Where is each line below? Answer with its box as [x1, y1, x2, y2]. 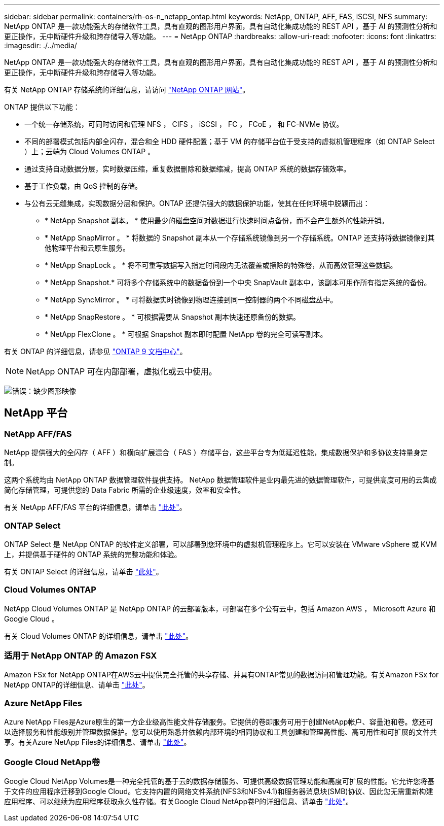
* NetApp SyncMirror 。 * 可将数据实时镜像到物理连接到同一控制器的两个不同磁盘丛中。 [45, 295, 338, 304]
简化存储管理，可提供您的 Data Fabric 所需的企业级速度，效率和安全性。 [4, 486, 245, 495]
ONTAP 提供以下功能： [4, 102, 80, 111]
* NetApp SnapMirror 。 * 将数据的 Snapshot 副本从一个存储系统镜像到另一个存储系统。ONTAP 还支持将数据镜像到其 [45, 233, 435, 242]
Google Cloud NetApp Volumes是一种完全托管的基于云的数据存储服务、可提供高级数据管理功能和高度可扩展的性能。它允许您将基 [4, 776, 434, 785]
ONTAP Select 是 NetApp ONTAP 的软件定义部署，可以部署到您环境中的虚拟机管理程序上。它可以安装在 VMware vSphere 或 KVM [4, 539, 437, 548]
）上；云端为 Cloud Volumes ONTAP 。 [24, 147, 155, 156]
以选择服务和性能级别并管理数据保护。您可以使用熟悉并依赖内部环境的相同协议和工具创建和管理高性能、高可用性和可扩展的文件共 [4, 728, 437, 737]
